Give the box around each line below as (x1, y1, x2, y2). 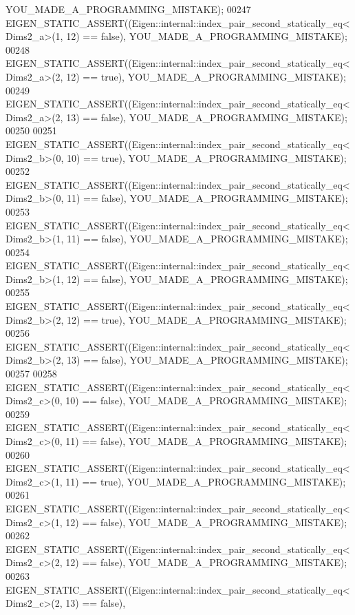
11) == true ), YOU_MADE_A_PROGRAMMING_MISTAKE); (65, 474, 346, 488)
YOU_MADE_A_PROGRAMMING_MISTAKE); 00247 (6, 2, 251, 16)
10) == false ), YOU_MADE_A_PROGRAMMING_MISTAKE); (65, 393, 347, 408)
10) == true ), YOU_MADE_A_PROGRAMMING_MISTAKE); (66, 150, 347, 165)
